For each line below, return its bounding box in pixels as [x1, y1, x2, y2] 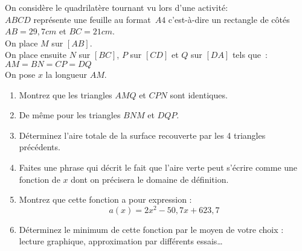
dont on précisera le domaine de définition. [71, 173, 229, 185]
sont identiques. [170, 88, 228, 101]
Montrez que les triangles [19, 88, 112, 101]
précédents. [19, 141, 60, 153]
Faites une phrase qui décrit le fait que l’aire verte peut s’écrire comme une [19, 160, 298, 173]
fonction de [19, 173, 60, 185]
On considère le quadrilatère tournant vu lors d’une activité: [5, 1, 228, 13]
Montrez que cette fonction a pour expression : [19, 193, 192, 206]
